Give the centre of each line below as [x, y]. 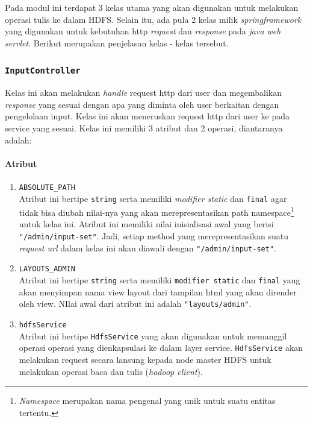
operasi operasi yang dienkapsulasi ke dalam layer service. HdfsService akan [161, 348]
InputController [43, 71]
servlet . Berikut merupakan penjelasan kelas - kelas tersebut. [117, 43]
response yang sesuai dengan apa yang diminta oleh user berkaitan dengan [142, 104]
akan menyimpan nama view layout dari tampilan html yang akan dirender [158, 291]
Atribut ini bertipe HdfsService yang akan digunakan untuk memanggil [153, 335]
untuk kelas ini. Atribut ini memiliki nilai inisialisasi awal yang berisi [146, 224]
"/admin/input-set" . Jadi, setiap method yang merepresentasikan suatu [153, 236]
